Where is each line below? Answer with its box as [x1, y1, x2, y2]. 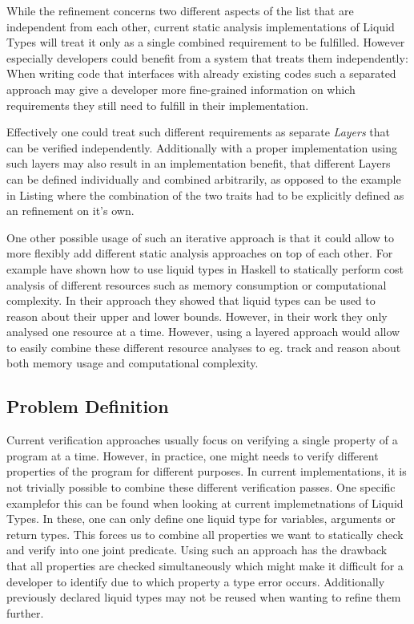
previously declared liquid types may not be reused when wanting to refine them [6, 589, 401, 606]
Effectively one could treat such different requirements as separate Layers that [6, 124, 391, 140]
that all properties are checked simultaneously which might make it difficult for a [6, 557, 404, 574]
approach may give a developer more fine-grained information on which [6, 80, 356, 97]
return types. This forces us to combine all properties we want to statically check [6, 525, 404, 542]
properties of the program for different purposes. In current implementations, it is [6, 463, 407, 480]
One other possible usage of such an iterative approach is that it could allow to [6, 229, 394, 245]
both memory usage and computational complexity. [6, 355, 259, 371]
